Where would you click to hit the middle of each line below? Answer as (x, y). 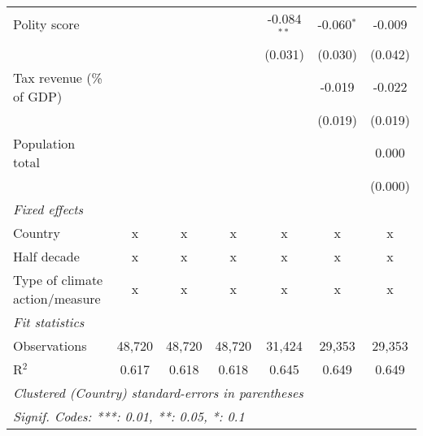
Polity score (46, 24)
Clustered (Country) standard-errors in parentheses (158, 392)
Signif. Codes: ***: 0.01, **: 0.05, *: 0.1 (129, 416)
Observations (50, 345)
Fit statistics (49, 322)
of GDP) (38, 96)
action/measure (57, 298)
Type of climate (58, 279)
